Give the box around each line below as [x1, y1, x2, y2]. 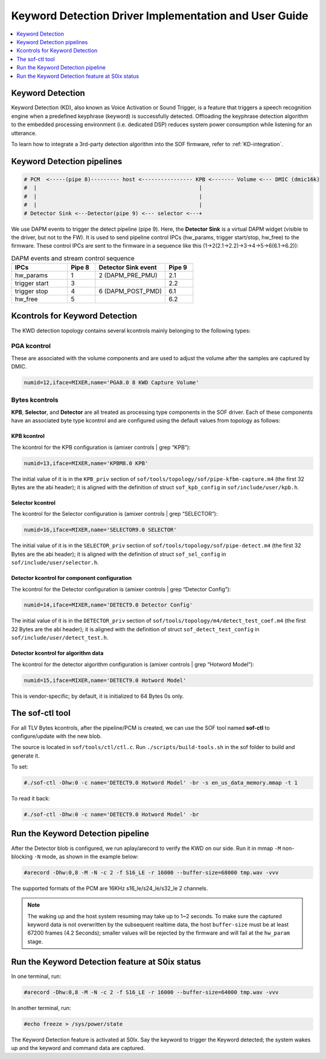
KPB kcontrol [11, 433, 45, 440]
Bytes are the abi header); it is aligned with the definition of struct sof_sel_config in [11, 550, 226, 558]
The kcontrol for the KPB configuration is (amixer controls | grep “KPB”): [11, 443, 191, 451]
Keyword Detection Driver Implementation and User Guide [11, 9, 309, 22]
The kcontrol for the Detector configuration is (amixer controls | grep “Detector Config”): [11, 585, 231, 593]
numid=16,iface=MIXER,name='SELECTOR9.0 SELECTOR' [24, 526, 177, 533]
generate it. [11, 752, 40, 759]
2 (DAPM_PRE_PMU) [98, 271, 158, 280]
